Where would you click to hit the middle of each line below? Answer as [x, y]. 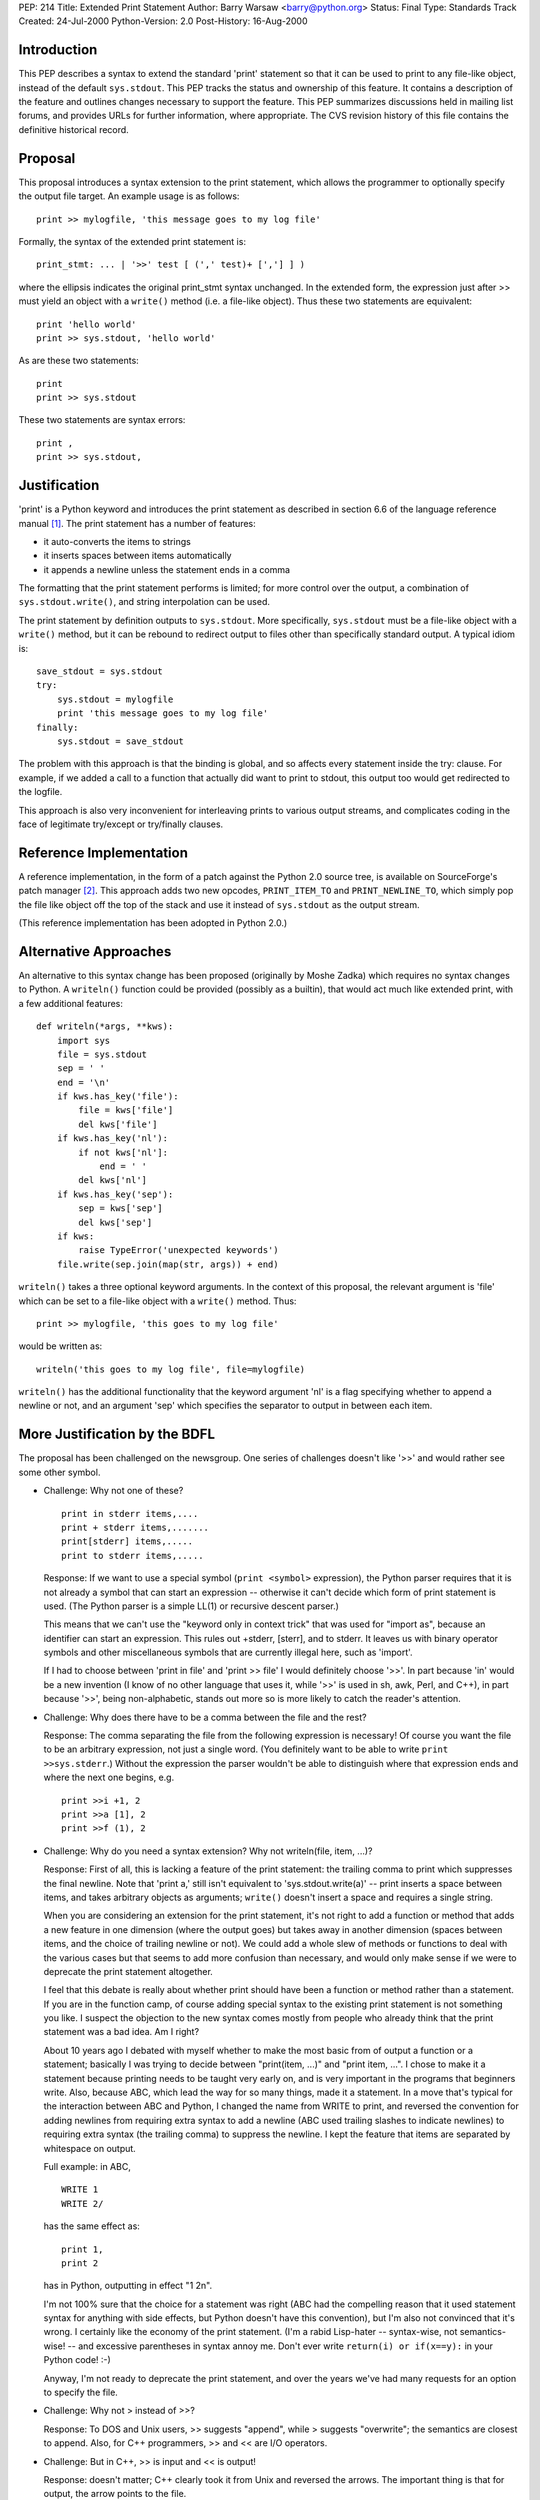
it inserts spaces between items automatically [137, 556]
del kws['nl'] [113, 1180]
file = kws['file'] [126, 1110]
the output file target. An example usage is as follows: [129, 196]
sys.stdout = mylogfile [115, 699]
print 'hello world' [86, 324]
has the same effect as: [91, 2226]
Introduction [58, 50]
